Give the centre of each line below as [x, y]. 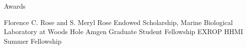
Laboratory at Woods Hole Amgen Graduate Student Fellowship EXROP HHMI [123, 31]
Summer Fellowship [33, 41]
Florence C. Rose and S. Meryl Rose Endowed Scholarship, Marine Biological [118, 22]
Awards [15, 6]
